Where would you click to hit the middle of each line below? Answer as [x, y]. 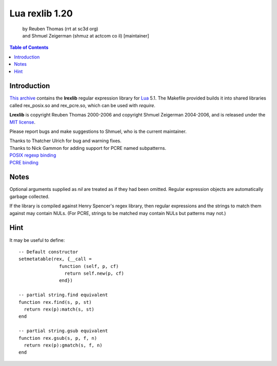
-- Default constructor [48, 252]
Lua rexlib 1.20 [41, 13]
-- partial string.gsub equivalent [63, 331]
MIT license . [23, 122]
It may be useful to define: [37, 240]
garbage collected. [29, 196]
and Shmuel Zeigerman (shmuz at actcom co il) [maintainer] [86, 35]
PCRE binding [24, 162]
